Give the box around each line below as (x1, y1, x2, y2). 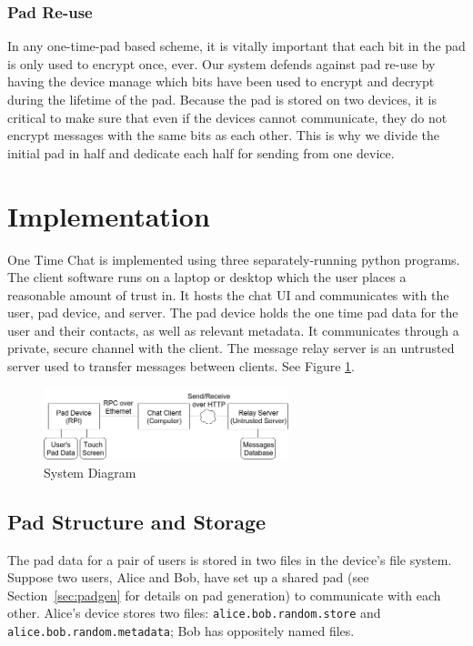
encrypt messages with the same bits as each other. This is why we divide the (7, 126, 440, 145)
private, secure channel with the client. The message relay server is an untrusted (7, 338, 455, 358)
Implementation (7, 197, 210, 234)
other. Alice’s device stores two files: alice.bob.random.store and (7, 603, 381, 622)
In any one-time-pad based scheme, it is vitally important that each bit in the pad (7, 36, 466, 56)
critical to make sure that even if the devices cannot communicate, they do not (7, 107, 448, 126)
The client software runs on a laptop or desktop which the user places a (7, 267, 407, 287)
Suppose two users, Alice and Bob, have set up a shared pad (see (7, 568, 369, 587)
